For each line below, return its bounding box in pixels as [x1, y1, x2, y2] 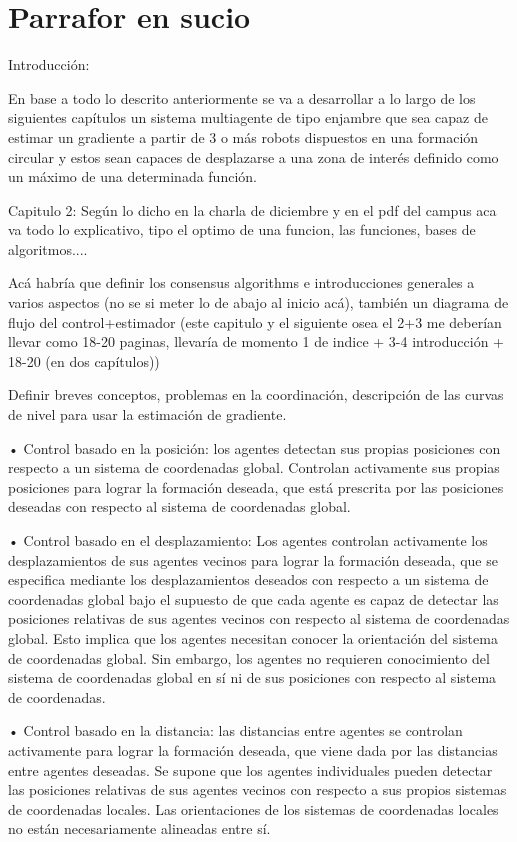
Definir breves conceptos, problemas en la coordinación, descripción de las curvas [8, 384, 504, 405]
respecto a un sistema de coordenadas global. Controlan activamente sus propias [8, 457, 500, 478]
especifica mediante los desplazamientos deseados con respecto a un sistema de [8, 569, 489, 590]
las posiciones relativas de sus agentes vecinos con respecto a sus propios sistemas [8, 779, 507, 800]
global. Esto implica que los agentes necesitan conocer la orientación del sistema [8, 627, 498, 648]
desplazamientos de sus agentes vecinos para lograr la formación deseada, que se [8, 549, 498, 570]
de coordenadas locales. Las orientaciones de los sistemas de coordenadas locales [8, 798, 499, 819]
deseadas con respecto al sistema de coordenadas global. [8, 496, 351, 517]
